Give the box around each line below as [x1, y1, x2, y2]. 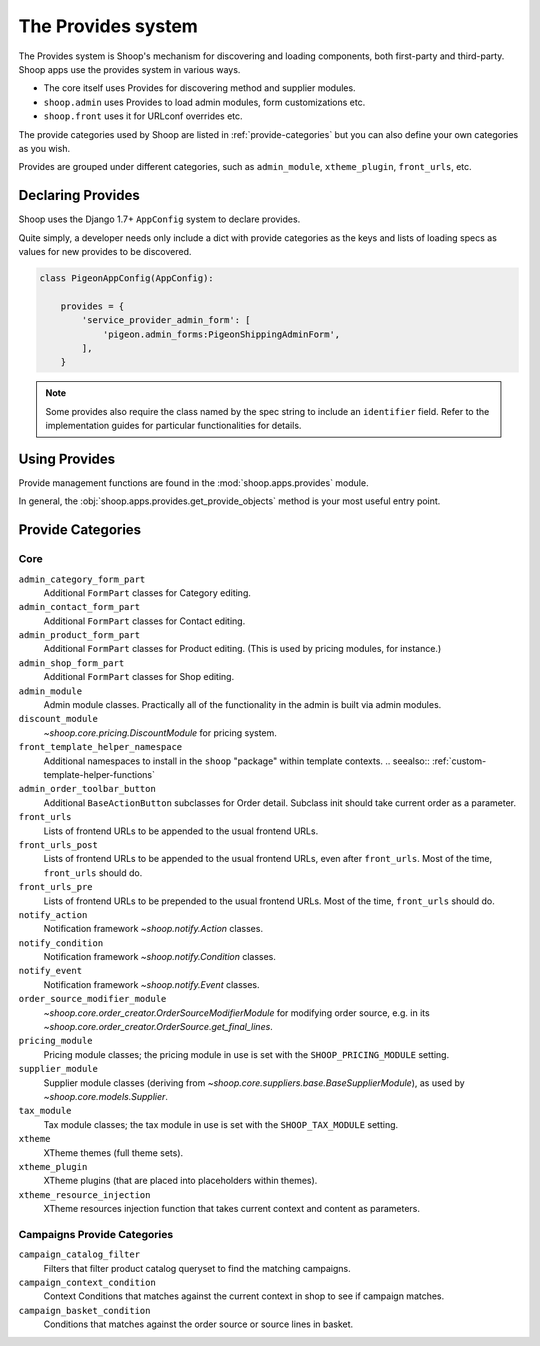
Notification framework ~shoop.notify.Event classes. [43, 978, 260, 990]
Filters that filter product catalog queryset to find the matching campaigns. [43, 1262, 351, 1274]
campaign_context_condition [18, 1277, 157, 1289]
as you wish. [18, 142, 70, 154]
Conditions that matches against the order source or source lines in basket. [43, 1318, 354, 1330]
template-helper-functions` [43, 768, 155, 780]
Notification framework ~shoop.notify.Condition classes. [43, 951, 277, 963]
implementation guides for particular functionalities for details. [45, 420, 302, 432]
